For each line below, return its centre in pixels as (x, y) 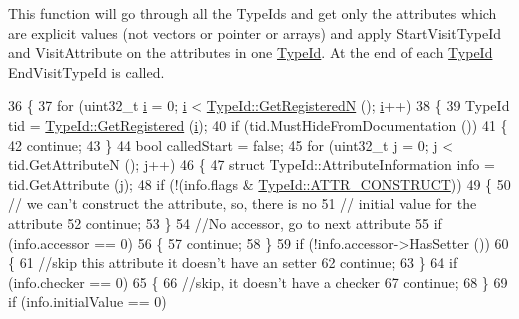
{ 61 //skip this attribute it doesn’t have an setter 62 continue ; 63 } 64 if (233, 262)
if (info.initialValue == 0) (87, 301)
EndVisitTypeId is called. (86, 71)
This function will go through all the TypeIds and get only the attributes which (252, 13)
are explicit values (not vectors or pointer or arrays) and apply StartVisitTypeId (254, 32)
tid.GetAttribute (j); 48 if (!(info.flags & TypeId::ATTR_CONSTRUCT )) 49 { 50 (259, 183)
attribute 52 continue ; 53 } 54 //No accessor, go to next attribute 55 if (225, 222)
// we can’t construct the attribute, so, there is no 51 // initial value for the (242, 203)
